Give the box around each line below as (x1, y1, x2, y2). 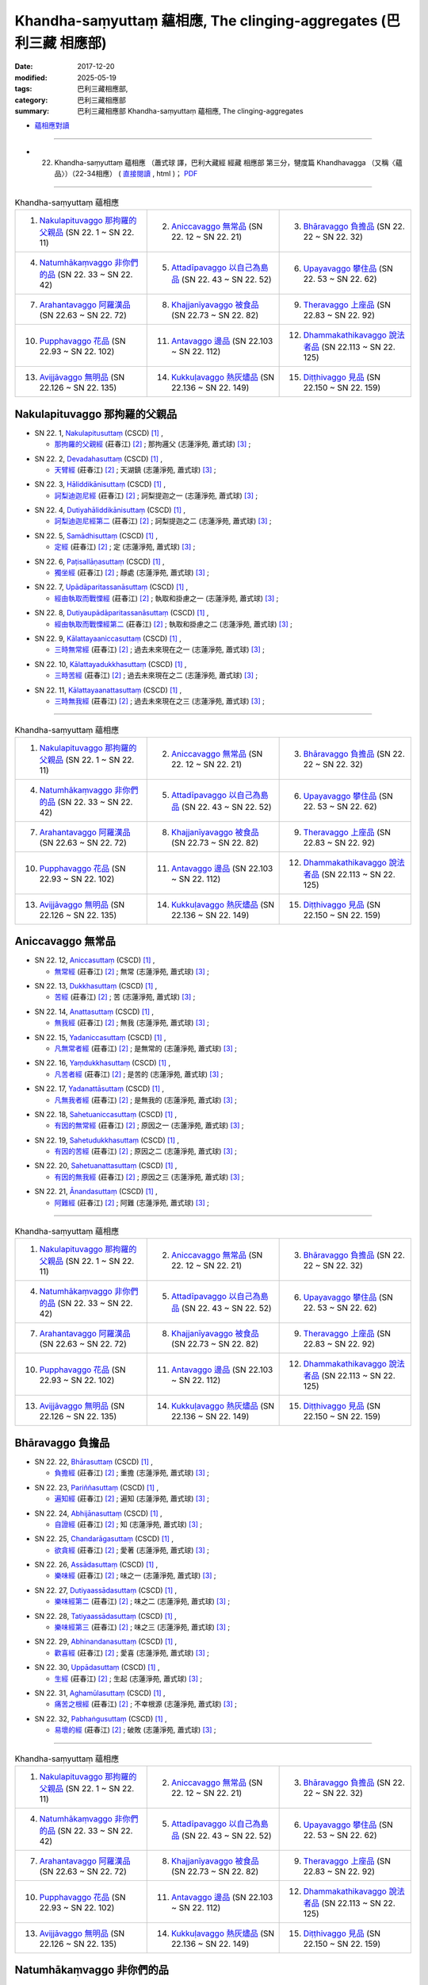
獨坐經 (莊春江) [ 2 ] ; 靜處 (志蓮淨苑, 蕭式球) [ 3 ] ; (54, 568, 210, 577)
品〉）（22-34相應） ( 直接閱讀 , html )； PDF (54, 169, 198, 179)
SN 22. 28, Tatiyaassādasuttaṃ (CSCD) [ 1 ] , (34, 1611, 178, 1621)
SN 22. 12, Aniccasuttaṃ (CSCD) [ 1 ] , (34, 955, 155, 965)
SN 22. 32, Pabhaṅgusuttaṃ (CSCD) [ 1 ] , (34, 1713, 167, 1723)
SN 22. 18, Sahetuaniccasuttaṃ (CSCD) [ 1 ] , (34, 1109, 178, 1119)
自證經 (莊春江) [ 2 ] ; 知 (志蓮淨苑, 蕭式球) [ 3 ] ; (54, 1519, 203, 1528)
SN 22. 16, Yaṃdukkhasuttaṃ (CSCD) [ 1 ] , (34, 1058, 170, 1068)
